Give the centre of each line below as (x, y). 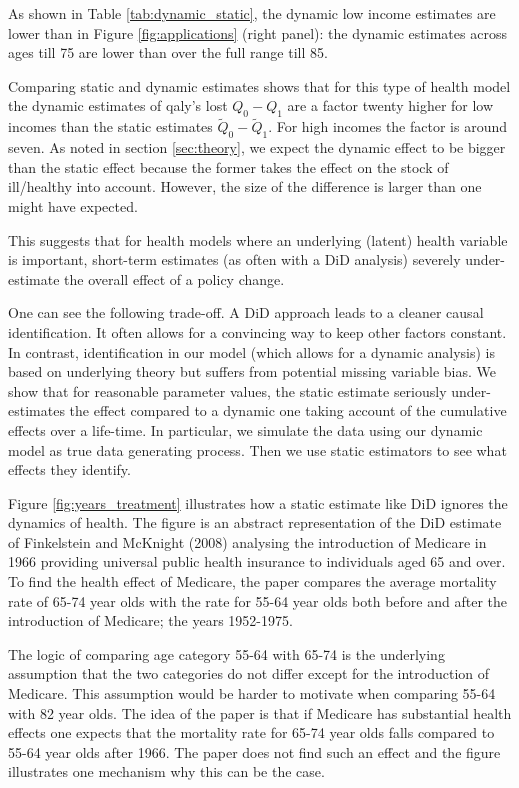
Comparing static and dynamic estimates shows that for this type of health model (259, 85)
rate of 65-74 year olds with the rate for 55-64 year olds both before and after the (257, 600)
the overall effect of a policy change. (174, 278)
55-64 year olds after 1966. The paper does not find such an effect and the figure (254, 751)
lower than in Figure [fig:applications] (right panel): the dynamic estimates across (257, 32)
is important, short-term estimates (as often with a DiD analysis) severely (234, 259)
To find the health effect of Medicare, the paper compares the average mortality (252, 581)
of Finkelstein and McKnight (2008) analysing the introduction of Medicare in (247, 541)
